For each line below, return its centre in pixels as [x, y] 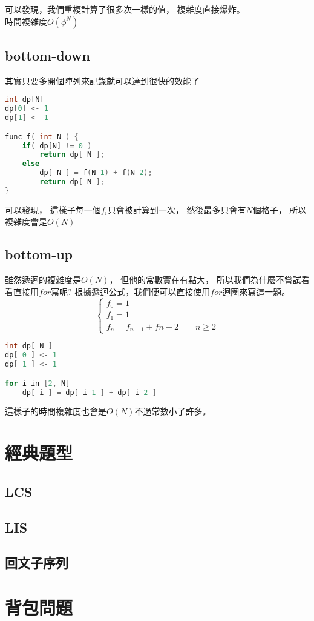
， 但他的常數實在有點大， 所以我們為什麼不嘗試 [205, 280]
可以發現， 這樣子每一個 [53, 209]
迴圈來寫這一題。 [256, 291]
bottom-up [39, 254]
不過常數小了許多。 [173, 411]
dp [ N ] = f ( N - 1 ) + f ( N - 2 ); [96, 173]
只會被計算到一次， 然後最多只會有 [177, 209]
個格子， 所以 [280, 209]
